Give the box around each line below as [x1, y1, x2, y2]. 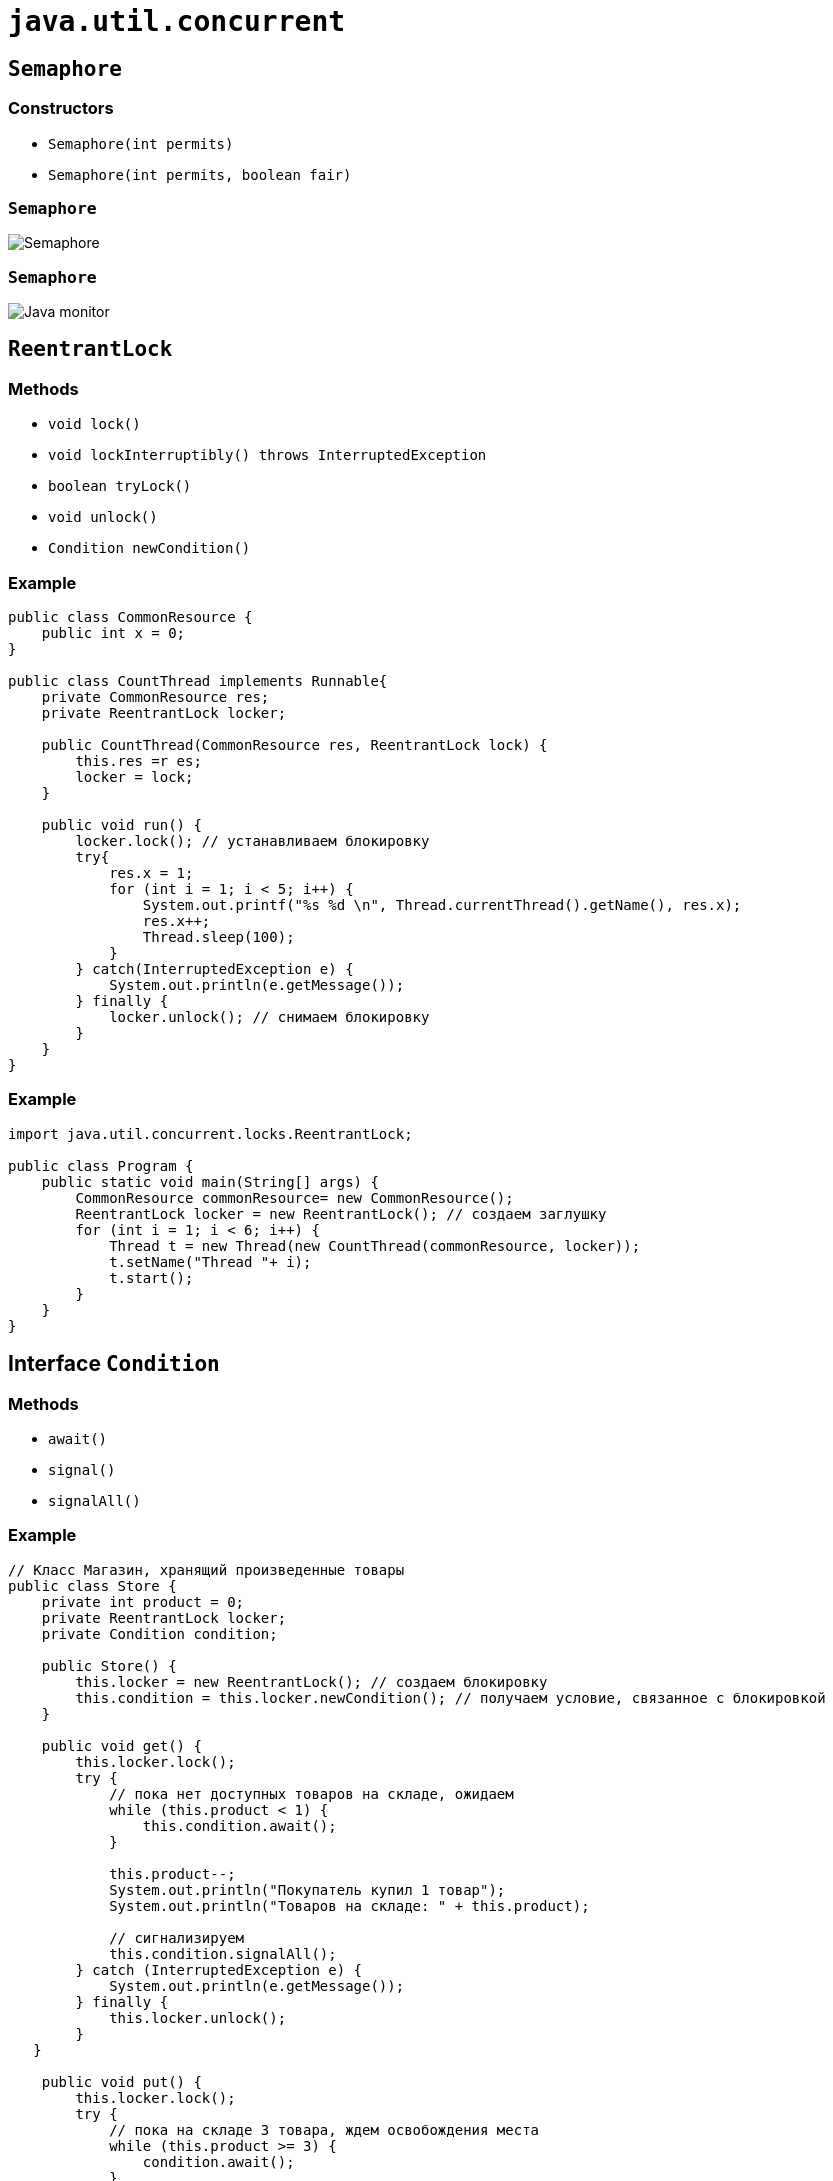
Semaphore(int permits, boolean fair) [48, 166, 352, 183]
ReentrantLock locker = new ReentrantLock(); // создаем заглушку [75, 1205, 607, 1222]
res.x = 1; [109, 865, 194, 882]
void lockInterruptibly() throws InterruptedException [48, 447, 487, 464]
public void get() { [41, 1737, 202, 1754]
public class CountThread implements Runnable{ [8, 673, 388, 690]
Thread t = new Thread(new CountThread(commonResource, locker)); [109, 1237, 641, 1254]
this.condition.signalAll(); [109, 1945, 337, 1962]
